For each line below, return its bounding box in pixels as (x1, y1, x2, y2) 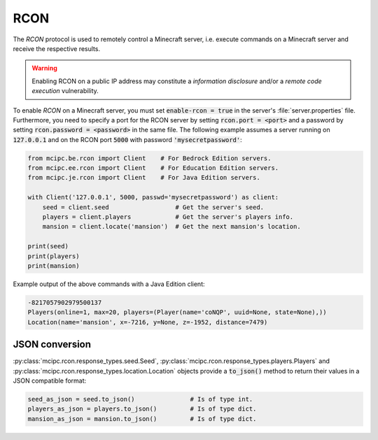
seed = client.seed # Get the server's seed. (42, 203, 265, 211)
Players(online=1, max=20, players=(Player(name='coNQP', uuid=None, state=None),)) (27, 308, 327, 316)
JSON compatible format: (13, 376, 87, 385)
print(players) (27, 252, 80, 260)
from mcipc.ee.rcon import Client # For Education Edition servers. (27, 164, 279, 172)
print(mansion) (27, 262, 80, 269)
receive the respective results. (13, 44, 101, 52)
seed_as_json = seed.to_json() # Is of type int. (27, 395, 253, 403)
